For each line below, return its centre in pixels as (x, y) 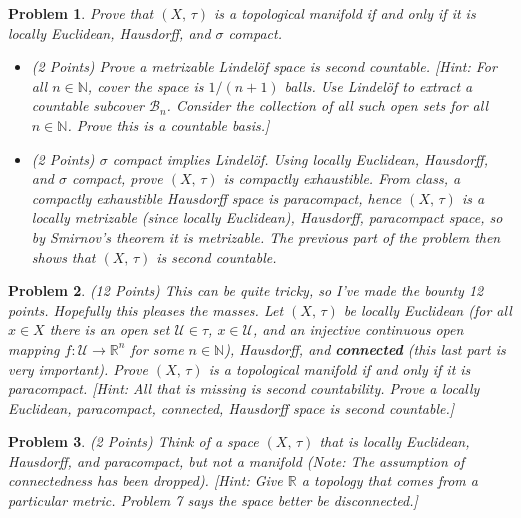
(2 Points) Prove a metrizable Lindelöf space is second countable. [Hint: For (264, 66)
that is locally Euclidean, (394, 441)
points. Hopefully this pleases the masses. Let (146, 309)
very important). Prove (78, 368)
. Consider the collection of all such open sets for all (327, 105)
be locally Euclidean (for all (427, 309)
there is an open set (109, 329)
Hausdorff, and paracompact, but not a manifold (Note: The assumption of (236, 460)
